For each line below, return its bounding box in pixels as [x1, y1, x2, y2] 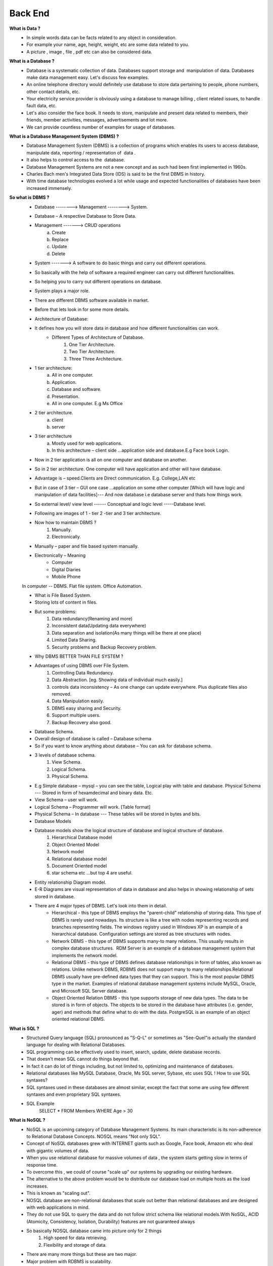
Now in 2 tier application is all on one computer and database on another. [34, 456, 188, 463]
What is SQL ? [9, 1025, 39, 1032]
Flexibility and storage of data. [43, 1242, 107, 1248]
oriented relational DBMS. [52, 1016, 105, 1022]
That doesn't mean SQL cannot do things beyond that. [26, 1056, 140, 1062]
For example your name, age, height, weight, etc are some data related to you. [26, 42, 190, 48]
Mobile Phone [52, 574, 81, 580]
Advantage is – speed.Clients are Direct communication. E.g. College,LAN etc [34, 475, 196, 481]
